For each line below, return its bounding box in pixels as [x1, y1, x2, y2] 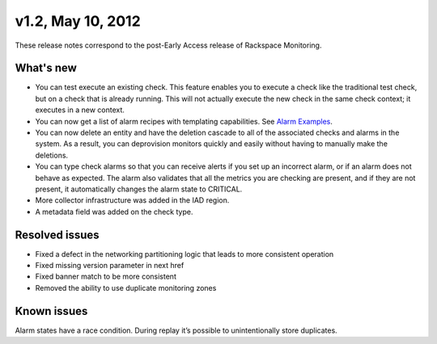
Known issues [15, 304, 88, 318]
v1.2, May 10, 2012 [15, 12, 141, 30]
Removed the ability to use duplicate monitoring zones [35, 283, 217, 292]
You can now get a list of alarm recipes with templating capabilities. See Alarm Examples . [35, 116, 333, 126]
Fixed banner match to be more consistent [35, 271, 177, 282]
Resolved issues [15, 228, 100, 241]
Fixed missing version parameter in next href [35, 261, 185, 271]
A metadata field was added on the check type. [35, 207, 193, 216]
